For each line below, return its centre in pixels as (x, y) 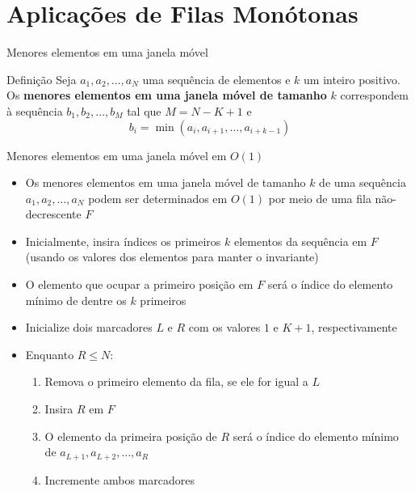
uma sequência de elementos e (216, 79)
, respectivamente (354, 327)
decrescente (53, 214)
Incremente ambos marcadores (119, 479)
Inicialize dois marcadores (89, 327)
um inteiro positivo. (352, 79)
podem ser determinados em (158, 198)
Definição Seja (42, 79)
